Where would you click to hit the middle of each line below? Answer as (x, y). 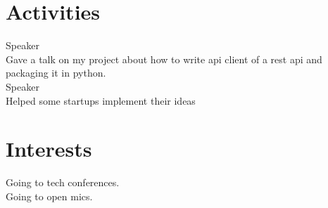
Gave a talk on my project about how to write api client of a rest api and (164, 59)
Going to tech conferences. (63, 182)
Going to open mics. (49, 196)
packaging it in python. (56, 73)
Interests (49, 149)
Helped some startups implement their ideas (101, 100)
